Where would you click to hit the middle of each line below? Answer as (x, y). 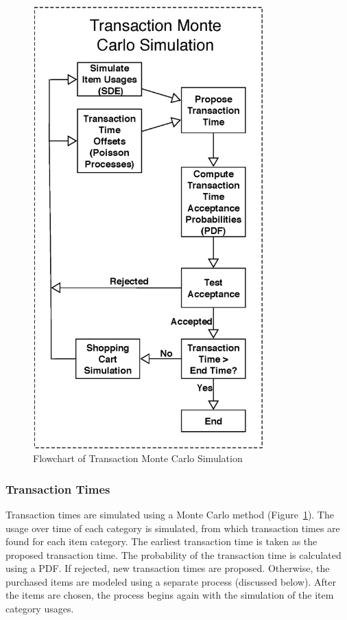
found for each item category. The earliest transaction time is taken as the (161, 541)
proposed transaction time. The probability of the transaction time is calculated (173, 554)
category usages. (40, 609)
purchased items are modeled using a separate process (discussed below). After (171, 581)
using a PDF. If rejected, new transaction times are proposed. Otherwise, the (168, 568)
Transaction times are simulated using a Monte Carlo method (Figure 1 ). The (170, 514)
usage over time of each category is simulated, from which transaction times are (173, 528)
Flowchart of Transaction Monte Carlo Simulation (138, 458)
